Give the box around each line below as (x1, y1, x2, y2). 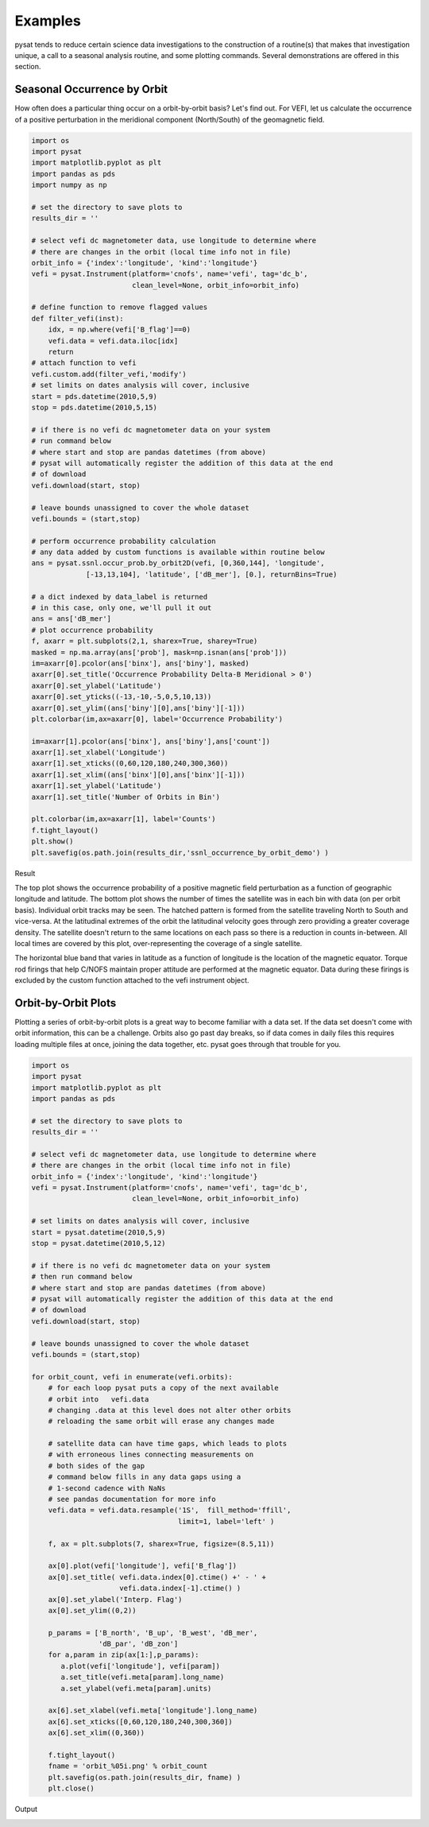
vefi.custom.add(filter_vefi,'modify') (31, 370, 187, 378)
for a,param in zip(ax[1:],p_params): (48, 1651, 199, 1659)
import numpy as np (31, 180, 107, 190)
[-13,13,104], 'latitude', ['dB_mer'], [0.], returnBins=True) (86, 569, 338, 579)
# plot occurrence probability (31, 625, 154, 634)
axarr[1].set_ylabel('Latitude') (31, 782, 162, 790)
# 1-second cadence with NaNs (48, 1484, 166, 1492)
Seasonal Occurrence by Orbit (14, 83, 168, 96)
